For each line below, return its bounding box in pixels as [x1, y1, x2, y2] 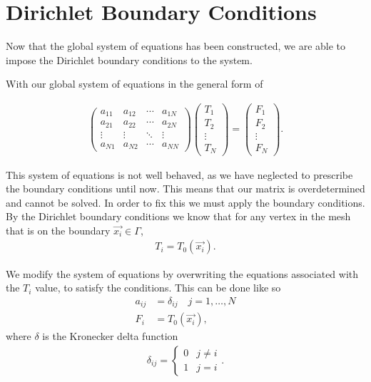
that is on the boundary [6, 222, 111, 237]
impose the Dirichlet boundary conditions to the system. [6, 52, 253, 67]
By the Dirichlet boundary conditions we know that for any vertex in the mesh [6, 209, 351, 224]
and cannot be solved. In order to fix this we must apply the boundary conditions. [6, 195, 365, 210]
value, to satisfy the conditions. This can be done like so [35, 280, 281, 295]
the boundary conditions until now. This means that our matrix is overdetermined [6, 181, 365, 196]
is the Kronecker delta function [42, 329, 178, 344]
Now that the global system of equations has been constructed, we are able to [6, 38, 346, 53]
